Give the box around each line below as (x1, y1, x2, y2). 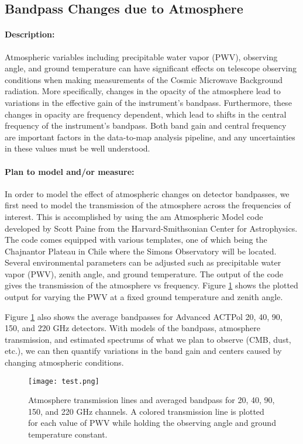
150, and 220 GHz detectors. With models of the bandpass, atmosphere (5, 322, 260, 334)
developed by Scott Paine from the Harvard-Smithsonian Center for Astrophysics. (5, 222, 298, 234)
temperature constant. (28, 428, 108, 440)
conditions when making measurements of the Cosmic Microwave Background (5, 73, 283, 85)
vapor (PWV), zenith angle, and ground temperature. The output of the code (5, 267, 284, 280)
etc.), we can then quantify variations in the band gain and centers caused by (5, 345, 282, 357)
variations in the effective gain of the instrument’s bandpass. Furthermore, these (5, 96, 292, 108)
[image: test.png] (28, 377, 99, 386)
